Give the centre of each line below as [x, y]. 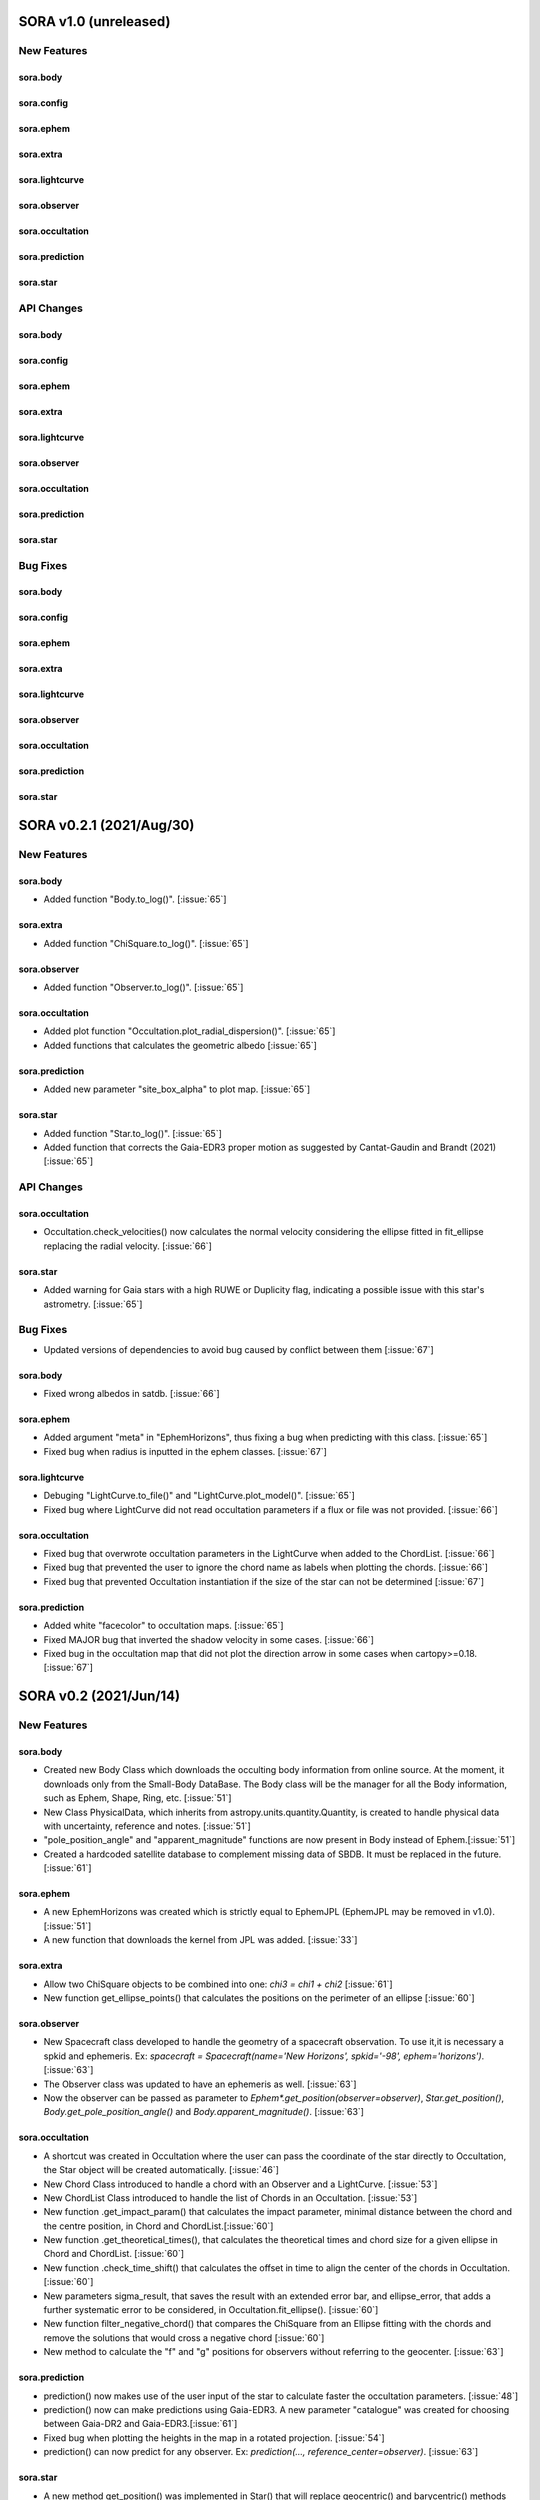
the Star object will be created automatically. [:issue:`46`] [161, 2170]
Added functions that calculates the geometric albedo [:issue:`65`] [180, 1045]
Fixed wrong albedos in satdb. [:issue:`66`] [131, 1394]
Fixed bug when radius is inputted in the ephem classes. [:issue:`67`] [185, 1451]
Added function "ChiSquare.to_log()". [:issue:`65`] [146, 943]
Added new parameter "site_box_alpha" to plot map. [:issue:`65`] [177, 1089]
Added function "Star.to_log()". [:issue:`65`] [132, 1133]
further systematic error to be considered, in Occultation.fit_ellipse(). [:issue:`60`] [211, 2310]
